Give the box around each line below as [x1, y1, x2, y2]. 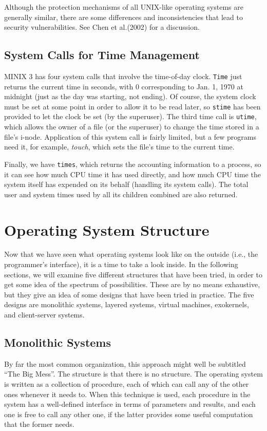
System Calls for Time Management [4, 47, 200, 63]
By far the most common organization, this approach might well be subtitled [4, 358, 246, 369]
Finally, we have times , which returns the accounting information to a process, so [4, 158, 261, 169]
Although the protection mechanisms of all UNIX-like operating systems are [4, 2, 243, 12]
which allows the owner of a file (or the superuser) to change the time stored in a [4, 121, 259, 132]
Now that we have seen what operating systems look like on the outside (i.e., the [4, 249, 258, 259]
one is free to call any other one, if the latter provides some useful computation [4, 408, 253, 419]
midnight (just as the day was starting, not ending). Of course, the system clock [4, 91, 256, 102]
